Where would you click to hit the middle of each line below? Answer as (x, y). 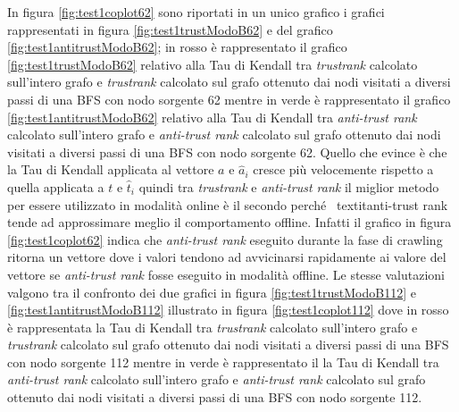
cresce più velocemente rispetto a (343, 169)
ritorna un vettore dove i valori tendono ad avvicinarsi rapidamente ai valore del (227, 257)
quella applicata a (56, 186)
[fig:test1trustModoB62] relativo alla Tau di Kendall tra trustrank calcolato (213, 64)
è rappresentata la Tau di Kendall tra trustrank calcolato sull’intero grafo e (213, 327)
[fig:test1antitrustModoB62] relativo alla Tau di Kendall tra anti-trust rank (212, 117)
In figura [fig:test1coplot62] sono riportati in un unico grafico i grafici (196, 12)
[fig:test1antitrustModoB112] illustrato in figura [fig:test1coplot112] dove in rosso (228, 310)
